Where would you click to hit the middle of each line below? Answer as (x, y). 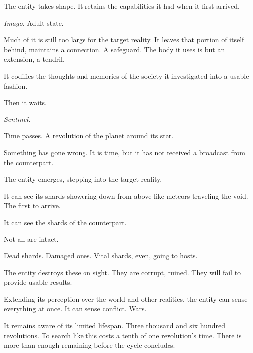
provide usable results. (38, 282)
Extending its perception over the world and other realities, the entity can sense (126, 298)
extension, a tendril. (34, 59)
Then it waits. (26, 102)
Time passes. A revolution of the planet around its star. (89, 136)
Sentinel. (17, 119)
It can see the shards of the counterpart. (65, 222)
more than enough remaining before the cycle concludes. (90, 345)
